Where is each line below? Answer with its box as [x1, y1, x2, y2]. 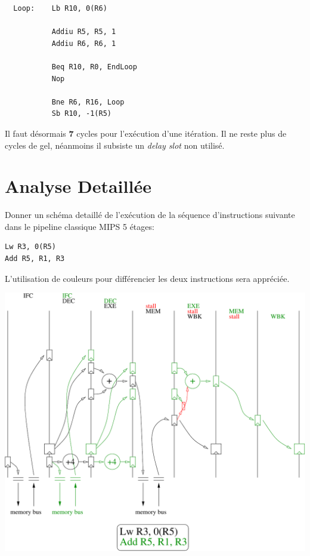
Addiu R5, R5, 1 [51, 27, 116, 36]
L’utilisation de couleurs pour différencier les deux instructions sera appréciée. [5, 272, 290, 284]
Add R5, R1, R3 [5, 254, 65, 263]
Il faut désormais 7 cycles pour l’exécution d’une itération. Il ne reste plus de [5, 127, 287, 139]
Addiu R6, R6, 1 [51, 39, 116, 48]
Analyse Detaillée [5, 174, 151, 198]
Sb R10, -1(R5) [51, 109, 111, 118]
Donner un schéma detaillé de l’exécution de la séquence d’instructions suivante [5, 208, 295, 221]
